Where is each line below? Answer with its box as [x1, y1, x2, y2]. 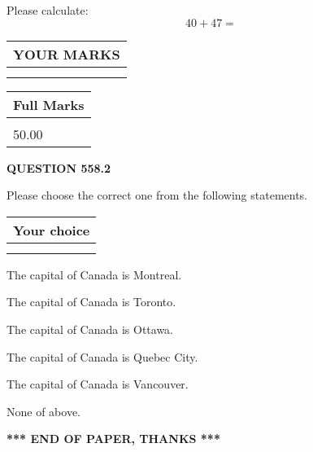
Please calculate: [7, 2, 89, 18]
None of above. [7, 402, 80, 419]
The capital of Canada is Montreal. [7, 265, 182, 283]
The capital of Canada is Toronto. [7, 293, 176, 310]
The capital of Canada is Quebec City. [7, 348, 198, 365]
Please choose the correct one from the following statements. [7, 187, 308, 204]
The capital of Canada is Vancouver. [7, 375, 189, 393]
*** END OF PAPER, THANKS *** [7, 430, 220, 447]
